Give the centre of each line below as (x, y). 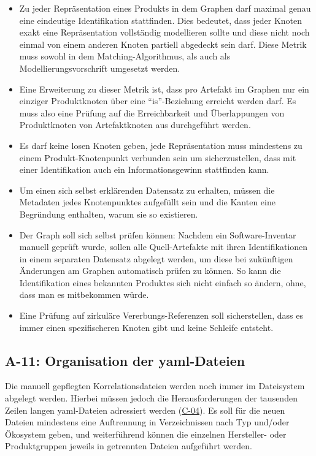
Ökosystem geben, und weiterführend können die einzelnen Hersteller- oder (146, 434)
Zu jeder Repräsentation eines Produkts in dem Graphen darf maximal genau (165, 8)
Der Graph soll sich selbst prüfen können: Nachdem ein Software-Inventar (158, 234)
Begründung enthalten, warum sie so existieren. (109, 214)
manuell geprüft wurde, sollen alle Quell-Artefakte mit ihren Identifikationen (164, 247)
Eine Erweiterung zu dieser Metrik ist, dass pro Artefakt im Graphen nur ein (164, 89)
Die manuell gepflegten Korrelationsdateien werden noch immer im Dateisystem (155, 386)
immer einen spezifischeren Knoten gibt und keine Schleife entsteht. (146, 327)
